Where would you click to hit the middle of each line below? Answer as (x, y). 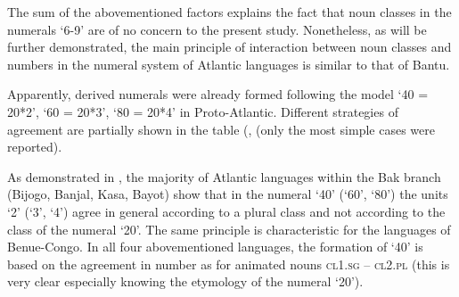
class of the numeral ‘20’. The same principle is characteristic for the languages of (229, 229)
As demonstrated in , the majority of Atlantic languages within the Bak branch (224, 176)
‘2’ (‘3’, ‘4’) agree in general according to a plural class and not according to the (226, 211)
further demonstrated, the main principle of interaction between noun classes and (229, 47)
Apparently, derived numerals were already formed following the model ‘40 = (218, 94)
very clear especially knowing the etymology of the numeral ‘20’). (185, 281)
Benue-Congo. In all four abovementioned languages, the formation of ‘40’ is (215, 247)
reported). (35, 147)
